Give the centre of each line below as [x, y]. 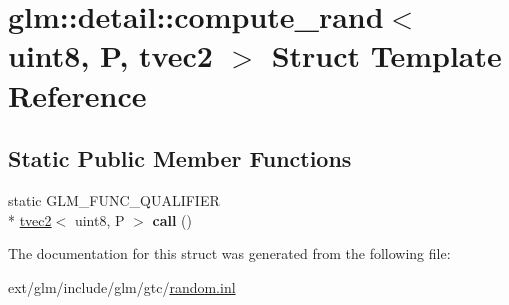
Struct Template [386, 55]
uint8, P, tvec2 [110, 55]
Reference [77, 94]
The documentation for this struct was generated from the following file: [229, 253]
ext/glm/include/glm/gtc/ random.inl [122, 286]
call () [172, 219]
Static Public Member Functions [180, 158]
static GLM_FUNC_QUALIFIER [114, 199]
